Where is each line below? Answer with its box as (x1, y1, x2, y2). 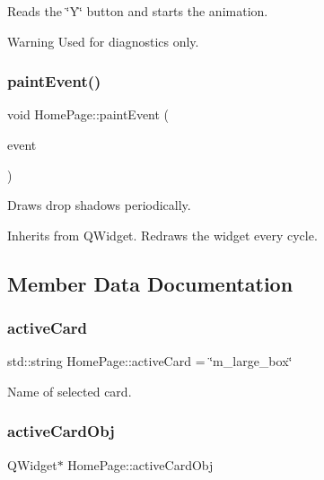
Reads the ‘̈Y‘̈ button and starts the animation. (7, 2, 268, 20)
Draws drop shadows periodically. (7, 196, 191, 214)
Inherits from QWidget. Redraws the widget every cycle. (7, 225, 318, 244)
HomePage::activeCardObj (67, 455, 214, 474)
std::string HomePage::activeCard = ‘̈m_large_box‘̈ (7, 352, 293, 371)
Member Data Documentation (7, 269, 293, 297)
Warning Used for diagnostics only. (7, 31, 199, 50)
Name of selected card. (7, 381, 132, 400)
